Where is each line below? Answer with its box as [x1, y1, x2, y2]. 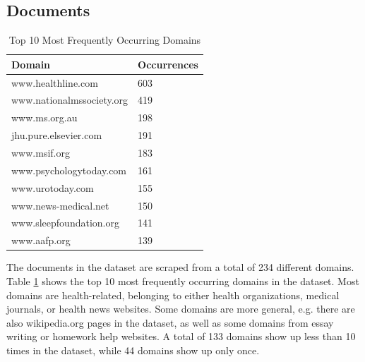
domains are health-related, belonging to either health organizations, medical [6, 287, 340, 302]
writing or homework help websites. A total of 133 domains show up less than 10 [6, 329, 356, 344]
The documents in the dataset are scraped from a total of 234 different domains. [6, 260, 354, 274]
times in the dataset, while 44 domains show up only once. [6, 342, 260, 357]
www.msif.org [11, 145, 70, 160]
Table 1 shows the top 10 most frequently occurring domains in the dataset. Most [6, 273, 359, 288]
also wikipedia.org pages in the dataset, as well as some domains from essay [6, 315, 334, 330]
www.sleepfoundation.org [11, 215, 119, 230]
